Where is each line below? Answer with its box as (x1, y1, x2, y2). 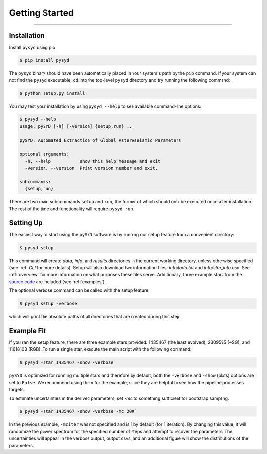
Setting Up (9, 219, 43, 227)
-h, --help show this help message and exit (25, 158, 161, 164)
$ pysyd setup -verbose (19, 301, 78, 307)
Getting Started (9, 7, 74, 18)
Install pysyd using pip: (9, 45, 57, 51)
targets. (9, 387, 25, 393)
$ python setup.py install (19, 91, 85, 96)
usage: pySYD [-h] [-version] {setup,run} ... (19, 123, 134, 129)
